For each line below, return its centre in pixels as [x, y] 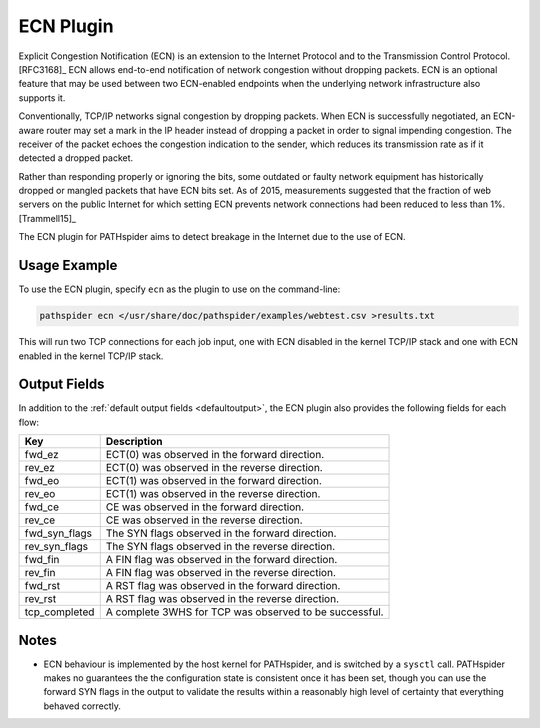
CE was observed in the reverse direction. [204, 520]
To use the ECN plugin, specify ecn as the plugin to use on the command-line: [179, 289]
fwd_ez [41, 455]
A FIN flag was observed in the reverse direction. [221, 573]
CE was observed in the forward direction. [205, 507]
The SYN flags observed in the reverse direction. [220, 547]
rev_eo [40, 494]
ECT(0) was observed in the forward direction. [215, 455]
